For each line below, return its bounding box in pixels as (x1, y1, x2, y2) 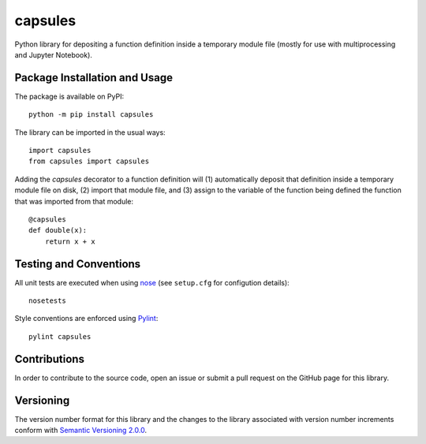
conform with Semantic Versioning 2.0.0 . (14, 426, 148, 435)
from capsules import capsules (28, 157, 150, 166)
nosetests (28, 297, 66, 305)
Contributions (14, 352, 84, 366)
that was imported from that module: (14, 196, 134, 206)
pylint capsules (28, 332, 92, 341)
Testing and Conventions (14, 257, 141, 271)
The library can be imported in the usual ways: (14, 127, 166, 137)
